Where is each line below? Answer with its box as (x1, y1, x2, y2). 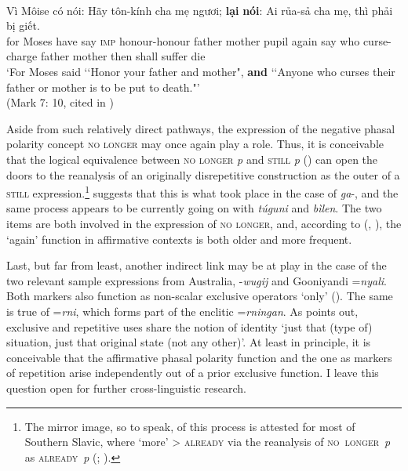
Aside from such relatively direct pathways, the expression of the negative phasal (6, 120, 395, 136)
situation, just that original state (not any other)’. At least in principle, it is (6, 334, 371, 350)
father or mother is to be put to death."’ (6, 78, 200, 95)
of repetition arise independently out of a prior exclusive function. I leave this (6, 364, 379, 381)
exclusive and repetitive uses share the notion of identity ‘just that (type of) (6, 318, 373, 335)
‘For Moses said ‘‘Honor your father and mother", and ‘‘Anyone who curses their (6, 63, 395, 79)
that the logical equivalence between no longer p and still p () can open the (6, 150, 378, 167)
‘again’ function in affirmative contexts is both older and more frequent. (6, 230, 352, 247)
